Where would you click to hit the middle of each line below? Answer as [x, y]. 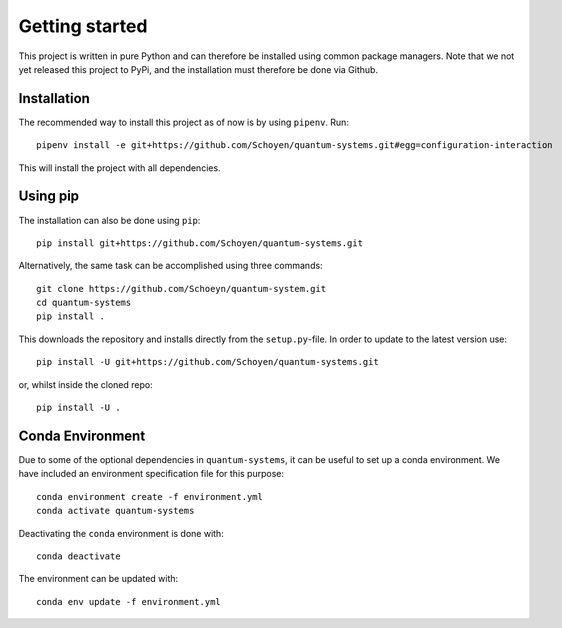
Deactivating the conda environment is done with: [121, 533]
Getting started [83, 26]
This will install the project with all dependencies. [119, 167]
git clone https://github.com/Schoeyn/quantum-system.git [181, 288]
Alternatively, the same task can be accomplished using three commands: [171, 266]
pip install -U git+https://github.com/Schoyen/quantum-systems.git [207, 362]
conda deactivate [78, 556]
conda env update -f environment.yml [129, 601]
